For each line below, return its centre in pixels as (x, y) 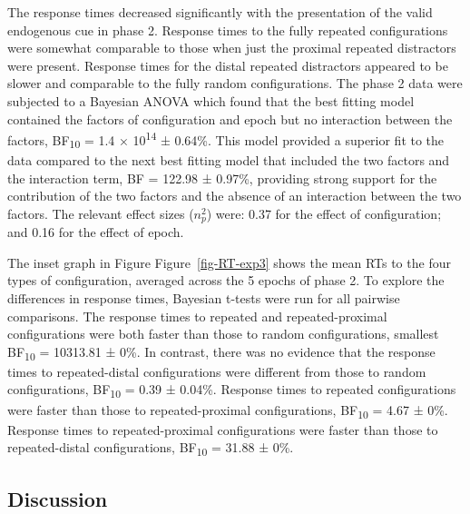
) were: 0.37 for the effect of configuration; (324, 213)
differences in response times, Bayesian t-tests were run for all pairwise (204, 297)
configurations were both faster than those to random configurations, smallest (223, 334)
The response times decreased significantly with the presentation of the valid (220, 12)
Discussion (58, 498)
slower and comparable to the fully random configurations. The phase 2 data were (235, 83)
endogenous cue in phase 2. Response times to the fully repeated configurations (228, 30)
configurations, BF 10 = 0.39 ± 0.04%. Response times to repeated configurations (232, 390)
